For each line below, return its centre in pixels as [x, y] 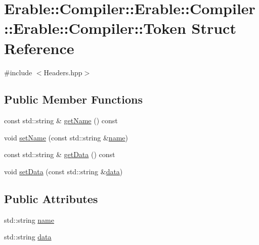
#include [18, 72]
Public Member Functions [73, 99]
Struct [214, 28]
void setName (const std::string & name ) [66, 137]
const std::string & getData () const [60, 154]
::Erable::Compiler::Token [95, 28]
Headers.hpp [63, 72]
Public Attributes [51, 199]
